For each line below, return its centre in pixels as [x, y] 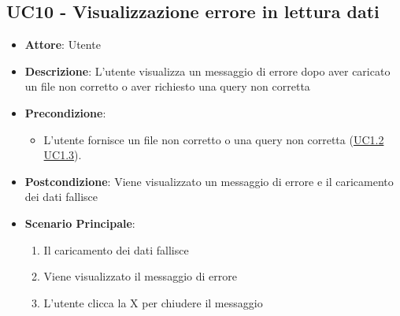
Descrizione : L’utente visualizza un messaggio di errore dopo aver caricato [207, 71]
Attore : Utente [63, 45]
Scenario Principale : [80, 223]
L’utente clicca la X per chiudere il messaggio [153, 302]
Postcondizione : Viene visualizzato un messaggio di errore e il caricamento [209, 181]
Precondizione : [65, 112]
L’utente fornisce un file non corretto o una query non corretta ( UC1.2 [214, 139]
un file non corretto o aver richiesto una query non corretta [167, 86]
